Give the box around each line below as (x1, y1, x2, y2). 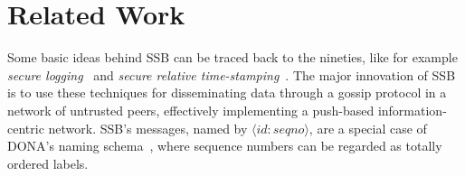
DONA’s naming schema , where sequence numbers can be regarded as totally (7, 136, 442, 155)
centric (7, 118, 44, 137)
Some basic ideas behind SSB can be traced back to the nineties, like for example (7, 48, 458, 67)
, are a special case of (308, 118, 427, 137)
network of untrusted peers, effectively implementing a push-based (7, 100, 375, 119)
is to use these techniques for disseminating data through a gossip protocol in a (7, 83, 447, 102)
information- (377, 100, 447, 119)
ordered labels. (7, 153, 89, 172)
